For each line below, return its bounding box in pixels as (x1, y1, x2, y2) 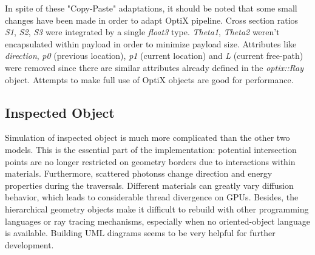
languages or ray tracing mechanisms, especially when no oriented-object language (5, 214, 310, 227)
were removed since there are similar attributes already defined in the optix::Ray (5, 61, 303, 73)
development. (5, 238, 54, 251)
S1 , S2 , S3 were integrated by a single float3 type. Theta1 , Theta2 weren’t (5, 25, 280, 38)
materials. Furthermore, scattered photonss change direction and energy (5, 167, 273, 180)
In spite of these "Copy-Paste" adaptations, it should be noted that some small (5, 2, 297, 14)
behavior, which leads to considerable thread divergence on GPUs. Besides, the (5, 191, 299, 203)
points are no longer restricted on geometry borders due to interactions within (5, 155, 296, 168)
